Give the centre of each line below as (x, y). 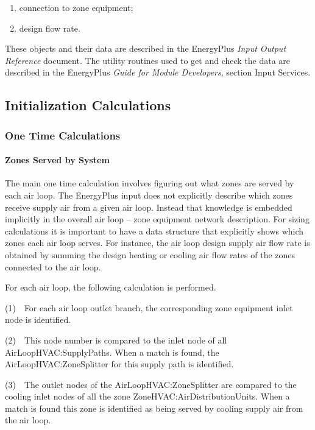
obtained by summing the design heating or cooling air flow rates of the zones (150, 254)
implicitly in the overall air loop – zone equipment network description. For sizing (157, 219)
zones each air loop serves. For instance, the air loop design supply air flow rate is (157, 243)
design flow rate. (50, 28)
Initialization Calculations (88, 105)
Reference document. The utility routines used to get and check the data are (148, 60)
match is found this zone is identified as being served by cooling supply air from (154, 408)
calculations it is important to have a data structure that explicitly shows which (154, 231)
